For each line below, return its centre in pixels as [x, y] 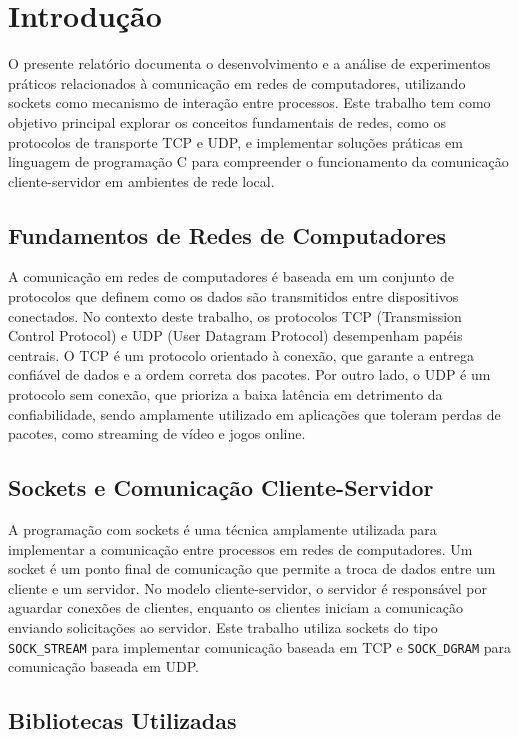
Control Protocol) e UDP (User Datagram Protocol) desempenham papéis [235, 335]
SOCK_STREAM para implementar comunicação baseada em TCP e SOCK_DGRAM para [260, 646]
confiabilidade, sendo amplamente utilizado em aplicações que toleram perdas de [254, 413]
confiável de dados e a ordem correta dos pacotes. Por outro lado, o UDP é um [249, 374]
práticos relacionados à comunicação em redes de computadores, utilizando [237, 82]
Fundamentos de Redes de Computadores [227, 234]
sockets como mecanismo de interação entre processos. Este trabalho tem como [249, 102]
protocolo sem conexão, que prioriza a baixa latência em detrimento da [225, 394]
